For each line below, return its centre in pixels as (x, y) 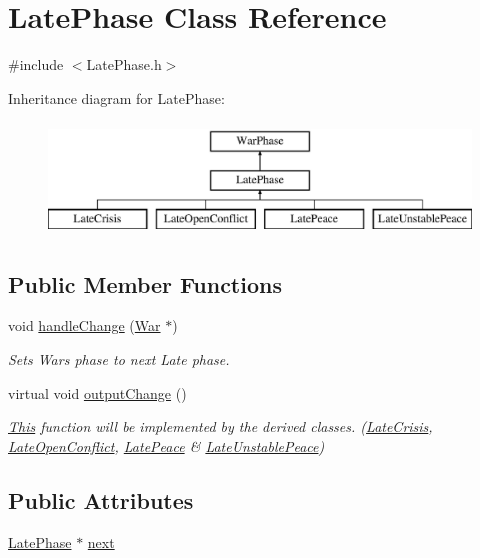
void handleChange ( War (84, 325)
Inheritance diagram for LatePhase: (116, 97)
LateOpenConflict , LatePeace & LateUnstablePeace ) (166, 445)
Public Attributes (101, 499)
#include (36, 64)
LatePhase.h (124, 64)
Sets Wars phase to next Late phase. (119, 359)
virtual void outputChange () (97, 392)
